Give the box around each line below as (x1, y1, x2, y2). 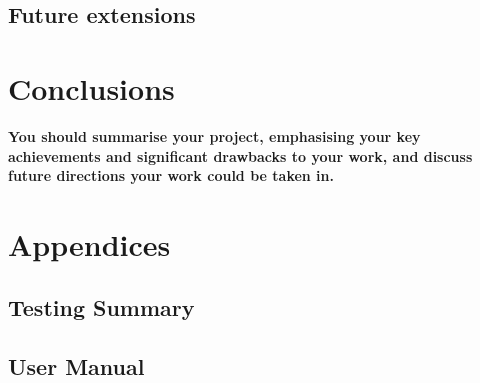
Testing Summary (8, 292, 195, 323)
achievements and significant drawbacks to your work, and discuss (8, 145, 473, 166)
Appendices (8, 223, 171, 264)
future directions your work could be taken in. (8, 165, 334, 186)
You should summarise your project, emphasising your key (8, 125, 421, 146)
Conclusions (8, 67, 175, 108)
